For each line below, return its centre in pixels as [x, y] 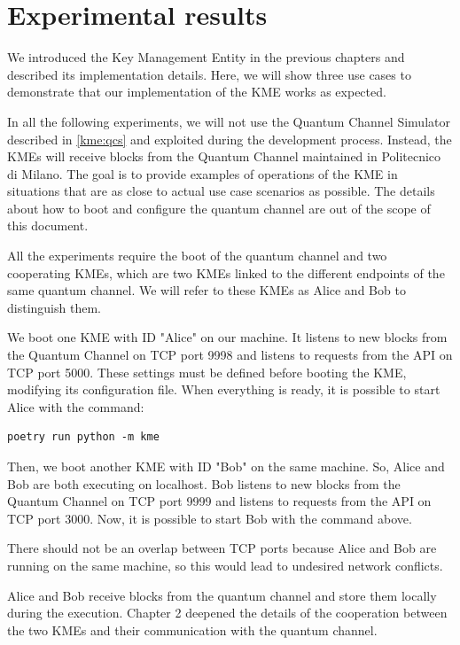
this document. [48, 225]
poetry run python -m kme [83, 437]
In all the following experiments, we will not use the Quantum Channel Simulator [229, 121]
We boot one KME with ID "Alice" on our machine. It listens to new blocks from [227, 337]
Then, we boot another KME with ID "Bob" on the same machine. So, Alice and [226, 466]
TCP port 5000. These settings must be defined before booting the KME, [207, 372]
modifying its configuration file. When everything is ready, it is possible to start [224, 389]
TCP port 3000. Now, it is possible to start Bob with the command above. [210, 518]
